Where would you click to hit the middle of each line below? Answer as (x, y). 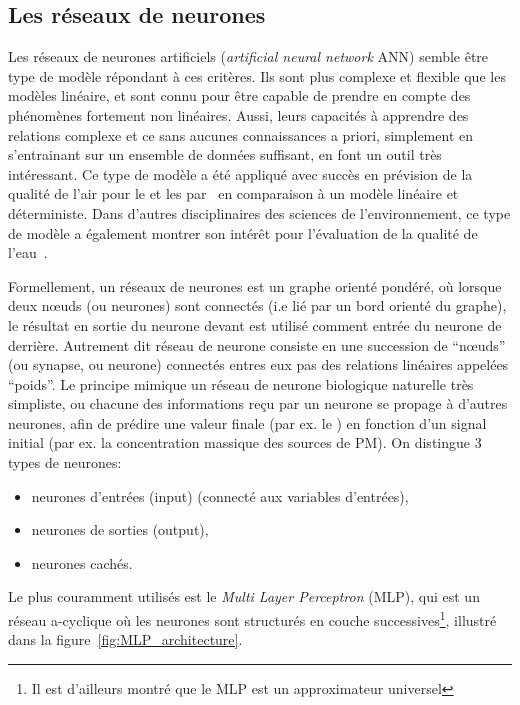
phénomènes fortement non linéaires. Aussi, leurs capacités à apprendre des (238, 114)
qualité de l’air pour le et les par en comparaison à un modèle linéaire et (233, 193)
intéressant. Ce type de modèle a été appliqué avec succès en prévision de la (240, 173)
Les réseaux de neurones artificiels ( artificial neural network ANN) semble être (248, 56)
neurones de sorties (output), (120, 529)
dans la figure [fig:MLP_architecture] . (125, 639)
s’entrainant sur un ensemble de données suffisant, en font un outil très (225, 154)
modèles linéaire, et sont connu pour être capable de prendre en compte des (239, 95)
